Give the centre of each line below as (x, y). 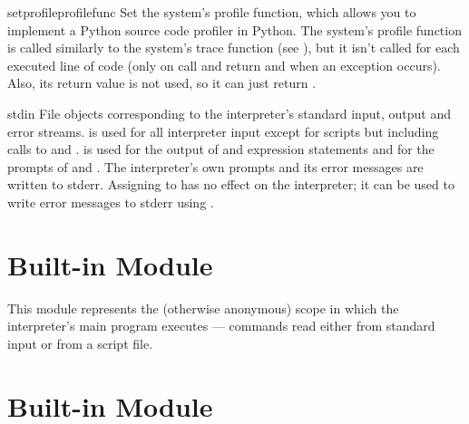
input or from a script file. (80, 343)
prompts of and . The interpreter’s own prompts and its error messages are (215, 166)
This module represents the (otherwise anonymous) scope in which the (203, 308)
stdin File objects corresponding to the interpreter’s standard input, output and (229, 113)
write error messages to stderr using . (111, 202)
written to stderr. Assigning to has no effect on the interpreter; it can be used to (231, 184)
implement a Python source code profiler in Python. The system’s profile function (234, 29)
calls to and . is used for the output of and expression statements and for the (221, 149)
